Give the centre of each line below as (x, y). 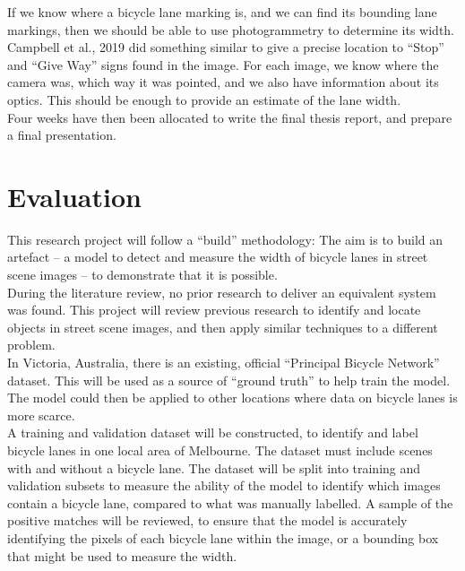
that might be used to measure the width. (122, 555)
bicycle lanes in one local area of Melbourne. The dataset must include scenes (220, 450)
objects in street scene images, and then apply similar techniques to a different (223, 327)
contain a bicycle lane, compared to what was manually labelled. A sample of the (230, 502)
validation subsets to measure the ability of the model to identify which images (224, 485)
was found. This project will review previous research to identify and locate (214, 310)
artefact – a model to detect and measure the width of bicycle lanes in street (218, 257)
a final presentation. (62, 135)
